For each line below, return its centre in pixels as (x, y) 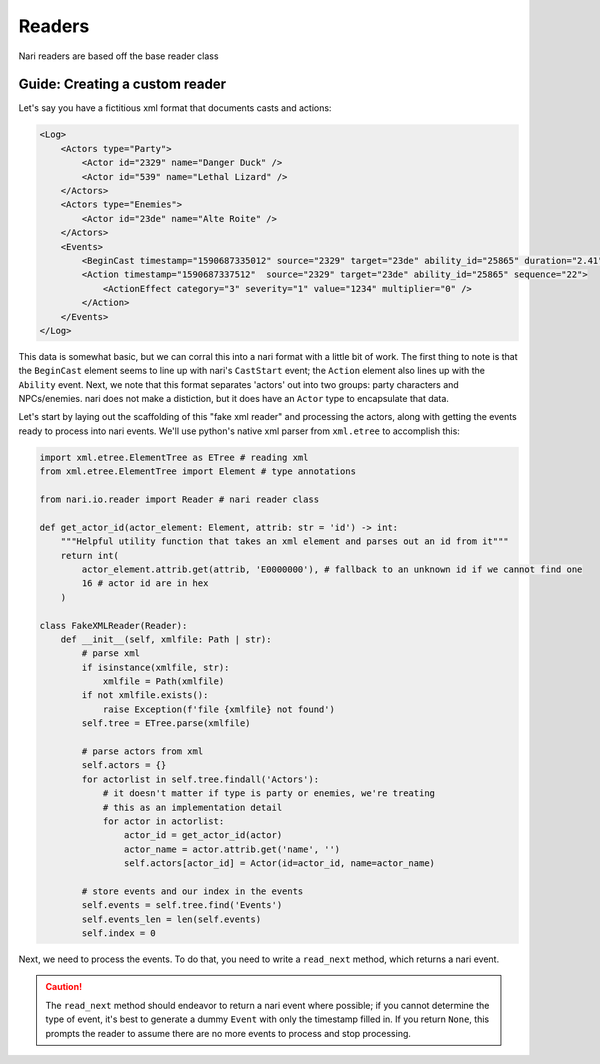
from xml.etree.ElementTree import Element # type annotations (198, 471)
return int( (90, 555)
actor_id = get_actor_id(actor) (203, 835)
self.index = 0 (119, 933)
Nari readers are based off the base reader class (118, 56)
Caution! (64, 987)
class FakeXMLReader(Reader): (113, 625)
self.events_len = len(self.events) (171, 919)
